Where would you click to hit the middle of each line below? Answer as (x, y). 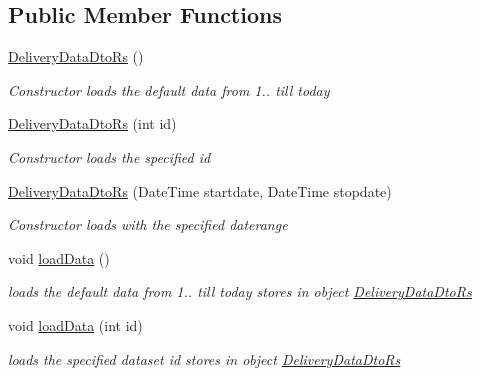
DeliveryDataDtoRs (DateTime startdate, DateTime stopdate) (200, 190)
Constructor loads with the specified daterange (148, 224)
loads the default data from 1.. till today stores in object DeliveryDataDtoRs (240, 291)
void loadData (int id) (75, 324)
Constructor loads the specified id (109, 156)
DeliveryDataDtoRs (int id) (92, 123)
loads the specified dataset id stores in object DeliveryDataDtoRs (204, 358)
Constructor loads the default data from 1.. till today (169, 89)
